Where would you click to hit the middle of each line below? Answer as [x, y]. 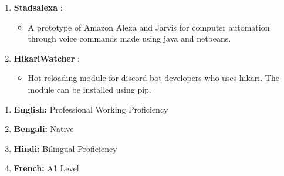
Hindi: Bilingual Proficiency [65, 148]
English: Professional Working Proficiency [91, 109]
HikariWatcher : [47, 58]
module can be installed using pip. [89, 89]
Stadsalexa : [38, 7]
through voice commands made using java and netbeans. [129, 38]
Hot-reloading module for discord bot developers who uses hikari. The [153, 78]
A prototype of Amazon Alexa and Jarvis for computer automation [149, 27]
